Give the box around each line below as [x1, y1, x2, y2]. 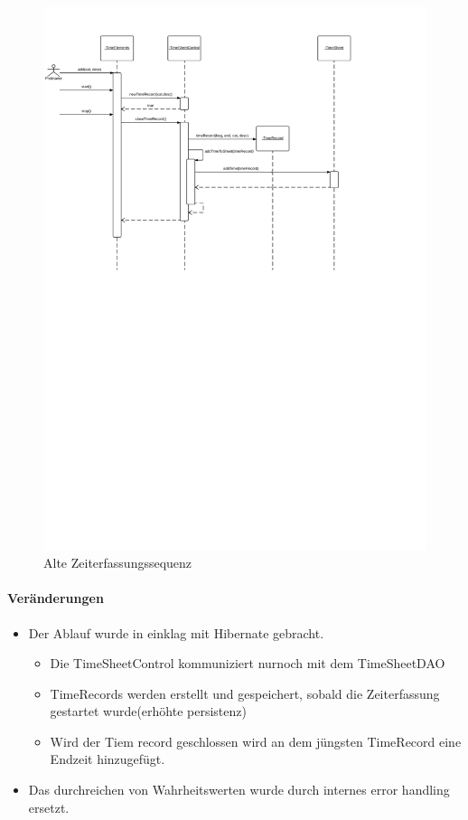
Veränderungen [7, 589, 104, 608]
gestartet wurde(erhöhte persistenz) [50, 702, 247, 721]
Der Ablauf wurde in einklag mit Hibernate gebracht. [28, 623, 324, 642]
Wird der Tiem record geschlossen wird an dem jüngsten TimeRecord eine [50, 731, 462, 750]
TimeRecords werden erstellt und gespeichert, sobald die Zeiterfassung [50, 683, 440, 702]
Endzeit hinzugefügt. [50, 749, 165, 768]
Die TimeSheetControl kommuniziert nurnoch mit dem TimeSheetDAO [50, 654, 445, 673]
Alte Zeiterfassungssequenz [43, 553, 192, 572]
